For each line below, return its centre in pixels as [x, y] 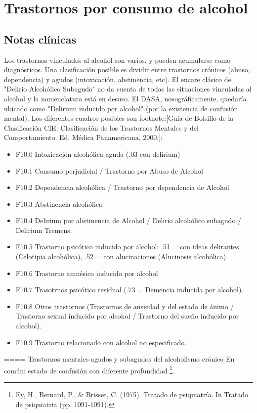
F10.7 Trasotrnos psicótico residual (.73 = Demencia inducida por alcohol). [129, 290]
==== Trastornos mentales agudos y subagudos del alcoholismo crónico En [119, 359]
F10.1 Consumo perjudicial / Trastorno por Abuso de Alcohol [109, 170]
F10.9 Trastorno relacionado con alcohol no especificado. [101, 342]
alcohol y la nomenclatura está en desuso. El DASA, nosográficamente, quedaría [125, 98]
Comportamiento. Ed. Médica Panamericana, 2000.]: [83, 137]
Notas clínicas [40, 39]
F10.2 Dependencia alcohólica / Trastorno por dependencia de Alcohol [122, 187]
